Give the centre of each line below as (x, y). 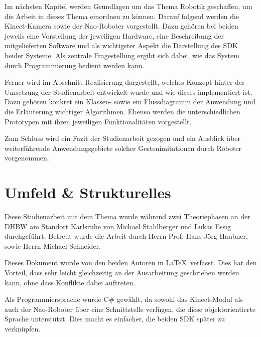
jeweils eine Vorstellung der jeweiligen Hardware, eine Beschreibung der (114, 35)
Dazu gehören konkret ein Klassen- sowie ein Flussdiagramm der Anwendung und (130, 102)
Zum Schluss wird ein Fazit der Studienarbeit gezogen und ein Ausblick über (123, 138)
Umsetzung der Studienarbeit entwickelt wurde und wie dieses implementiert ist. (128, 92)
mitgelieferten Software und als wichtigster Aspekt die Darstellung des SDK (121, 45)
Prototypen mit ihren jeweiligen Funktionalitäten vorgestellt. (98, 121)
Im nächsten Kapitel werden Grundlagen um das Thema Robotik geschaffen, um (128, 6)
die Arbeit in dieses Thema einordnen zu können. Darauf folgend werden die (122, 16)
